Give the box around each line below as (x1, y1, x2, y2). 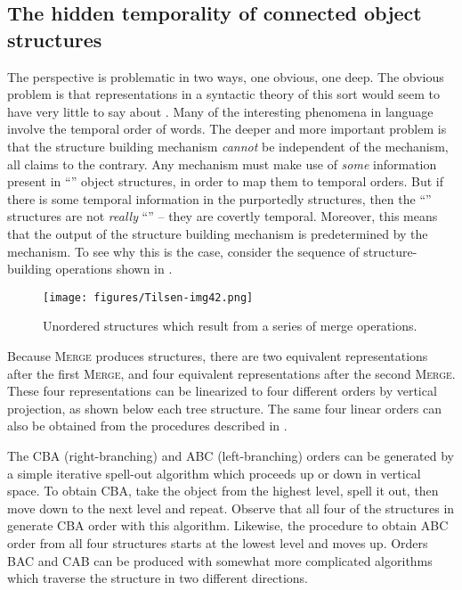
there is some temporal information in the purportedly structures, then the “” (7, 189, 432, 208)
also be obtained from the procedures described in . (7, 416, 288, 435)
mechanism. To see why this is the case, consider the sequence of (7, 242, 360, 260)
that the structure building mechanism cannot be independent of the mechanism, (7, 136, 449, 155)
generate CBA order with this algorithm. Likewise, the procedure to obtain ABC (7, 516, 449, 535)
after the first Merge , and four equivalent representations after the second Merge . (7, 364, 456, 382)
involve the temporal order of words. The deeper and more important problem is (7, 119, 447, 138)
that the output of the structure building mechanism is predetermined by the (7, 224, 428, 242)
